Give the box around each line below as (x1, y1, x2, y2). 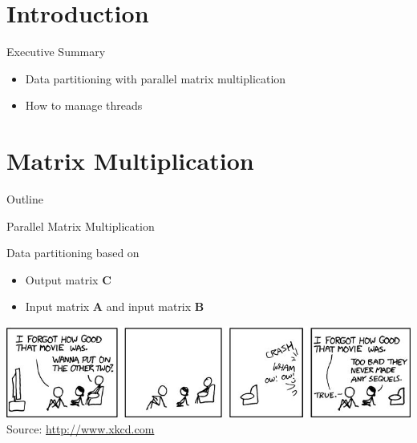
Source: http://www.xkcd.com (6, 421, 155, 437)
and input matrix (106, 298, 192, 315)
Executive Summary (6, 43, 106, 60)
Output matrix (25, 271, 99, 288)
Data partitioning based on (6, 244, 140, 261)
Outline (6, 191, 43, 207)
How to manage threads (25, 97, 143, 114)
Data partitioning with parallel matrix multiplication (25, 70, 286, 87)
